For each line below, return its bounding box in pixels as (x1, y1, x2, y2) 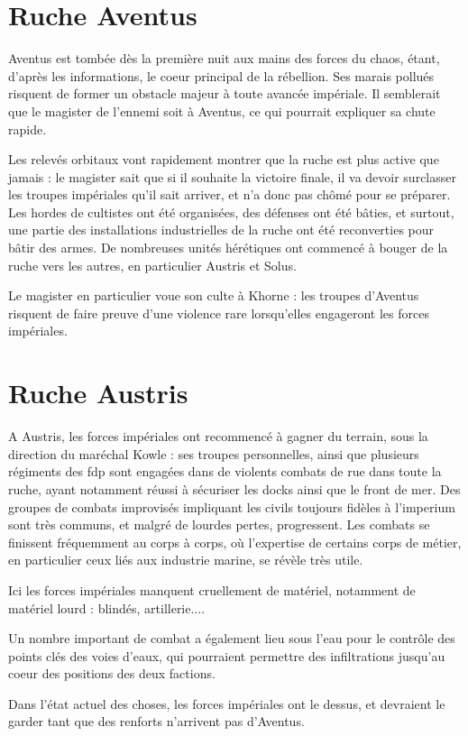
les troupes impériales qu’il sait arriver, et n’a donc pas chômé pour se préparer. (8, 185, 451, 204)
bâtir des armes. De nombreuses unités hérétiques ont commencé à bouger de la (8, 238, 448, 257)
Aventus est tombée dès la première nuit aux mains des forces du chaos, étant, (8, 49, 440, 68)
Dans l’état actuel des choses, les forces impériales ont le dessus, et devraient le (8, 694, 445, 713)
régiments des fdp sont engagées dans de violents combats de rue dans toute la (8, 462, 442, 481)
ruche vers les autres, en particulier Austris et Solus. (8, 255, 297, 274)
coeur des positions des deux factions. (8, 664, 216, 683)
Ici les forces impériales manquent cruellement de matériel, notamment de (8, 580, 416, 599)
